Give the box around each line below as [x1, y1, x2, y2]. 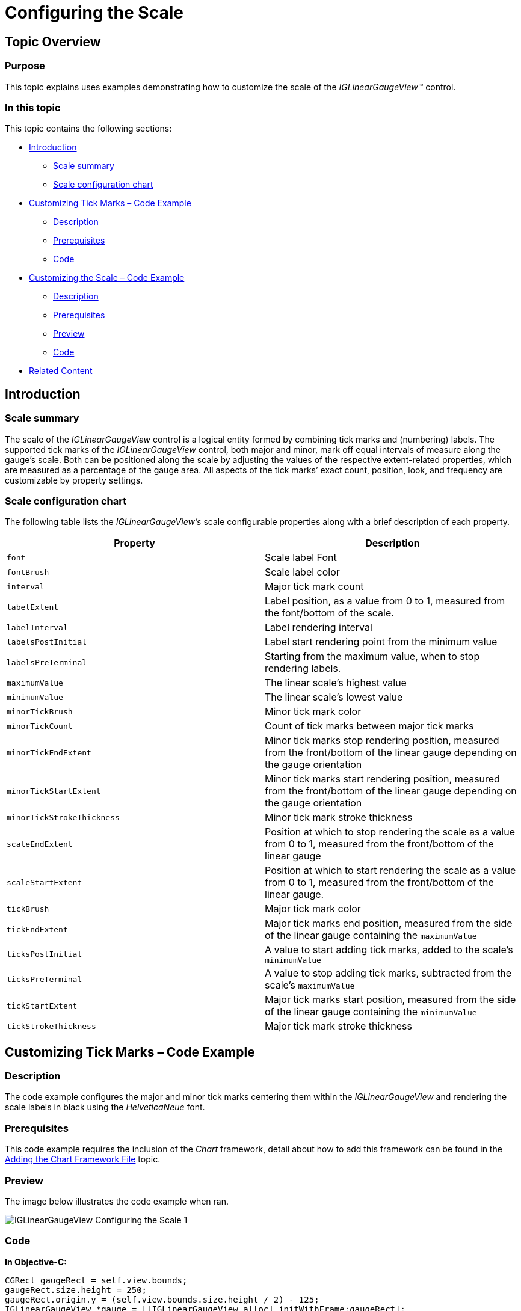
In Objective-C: [5, 1256, 67, 1267]
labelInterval [7, 622, 68, 632]
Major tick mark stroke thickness [265, 1020, 412, 1033]
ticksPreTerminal [7, 974, 82, 984]
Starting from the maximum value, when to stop [265, 650, 480, 663]
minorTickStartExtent [7, 786, 101, 796]
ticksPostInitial [7, 950, 82, 959]
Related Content [29, 366, 93, 376]
